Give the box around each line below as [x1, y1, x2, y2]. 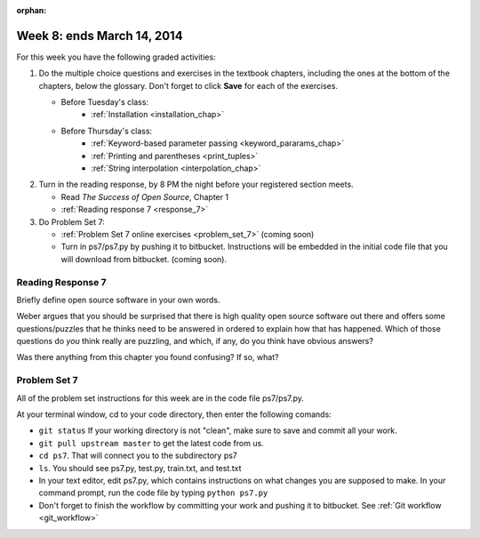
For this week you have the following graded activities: [16, 52, 217, 62]
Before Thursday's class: [60, 125, 153, 136]
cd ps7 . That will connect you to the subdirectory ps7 [38, 450, 237, 461]
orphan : [16, 5, 47, 15]
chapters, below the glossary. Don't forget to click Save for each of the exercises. [38, 80, 338, 91]
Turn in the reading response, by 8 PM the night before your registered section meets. [38, 179, 355, 190]
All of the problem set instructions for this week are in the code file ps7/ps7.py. [16, 392, 304, 404]
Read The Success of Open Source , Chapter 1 [60, 191, 229, 202]
